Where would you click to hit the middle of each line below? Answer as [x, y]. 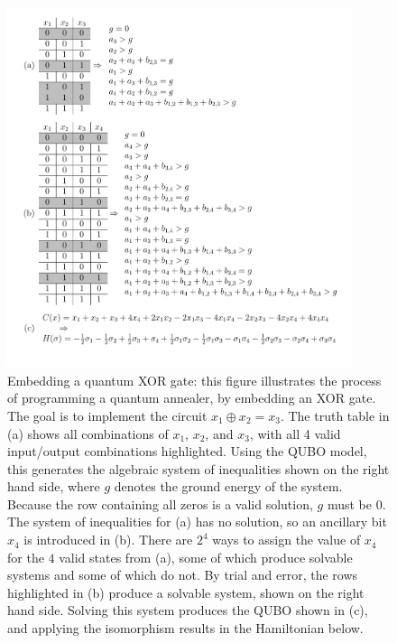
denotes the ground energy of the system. [228, 486]
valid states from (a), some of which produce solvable [206, 557]
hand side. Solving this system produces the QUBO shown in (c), [188, 610]
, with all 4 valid [295, 433]
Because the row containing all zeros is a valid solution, [160, 503]
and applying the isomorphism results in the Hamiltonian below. [185, 628]
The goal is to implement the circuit [107, 415]
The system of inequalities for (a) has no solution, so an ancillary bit [197, 522]
